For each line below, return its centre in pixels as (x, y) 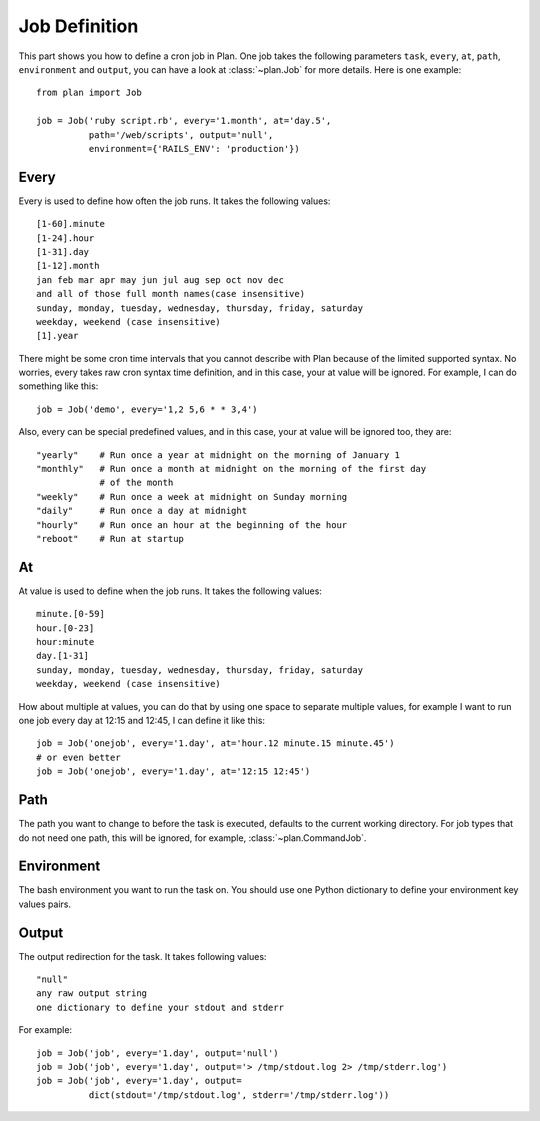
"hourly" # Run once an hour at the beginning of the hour (192, 524)
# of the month (136, 483)
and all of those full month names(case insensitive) (170, 294)
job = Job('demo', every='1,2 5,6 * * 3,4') (147, 409)
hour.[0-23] (65, 628)
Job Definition (78, 26)
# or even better (78, 757)
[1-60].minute (70, 224)
